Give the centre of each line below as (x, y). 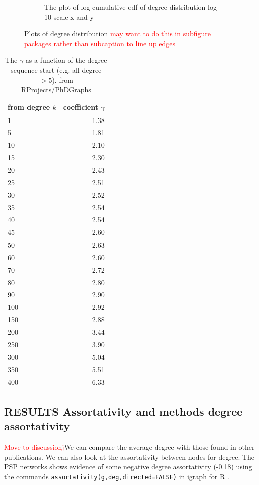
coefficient (81, 107)
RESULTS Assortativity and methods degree (123, 411)
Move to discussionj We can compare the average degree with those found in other (129, 447)
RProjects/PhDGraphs (56, 90)
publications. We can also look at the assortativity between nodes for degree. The (129, 457)
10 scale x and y (69, 16)
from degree (29, 107)
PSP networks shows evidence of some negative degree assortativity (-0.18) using (128, 467)
